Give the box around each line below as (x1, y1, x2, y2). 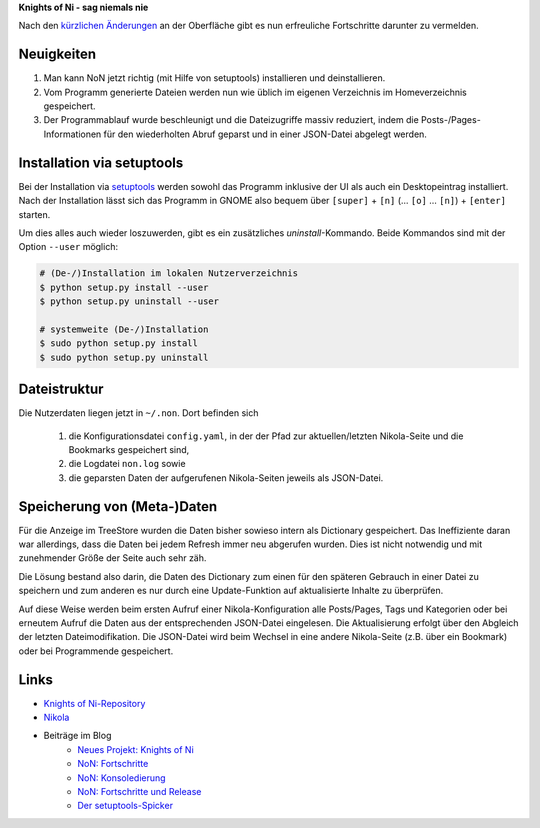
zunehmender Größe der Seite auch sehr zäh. (18, 552, 207, 564)
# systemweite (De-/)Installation (39, 323, 209, 335)
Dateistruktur (18, 381, 104, 398)
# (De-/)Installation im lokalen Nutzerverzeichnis (39, 268, 299, 279)
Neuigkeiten (18, 46, 97, 63)
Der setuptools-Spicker (77, 800, 174, 812)
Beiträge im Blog (43, 730, 112, 742)
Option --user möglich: (18, 241, 119, 253)
